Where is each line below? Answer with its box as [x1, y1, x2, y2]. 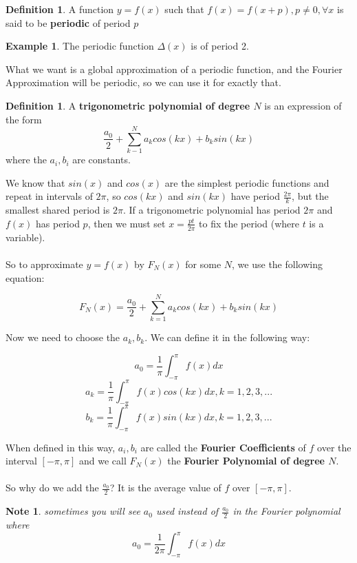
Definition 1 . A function [6, 2, 114, 16]
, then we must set [87, 216, 166, 230]
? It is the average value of [109, 480, 221, 495]
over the [317, 440, 351, 454]
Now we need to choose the [6, 330, 120, 345]
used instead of [155, 504, 219, 518]
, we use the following [232, 256, 323, 271]
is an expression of [264, 98, 342, 112]
